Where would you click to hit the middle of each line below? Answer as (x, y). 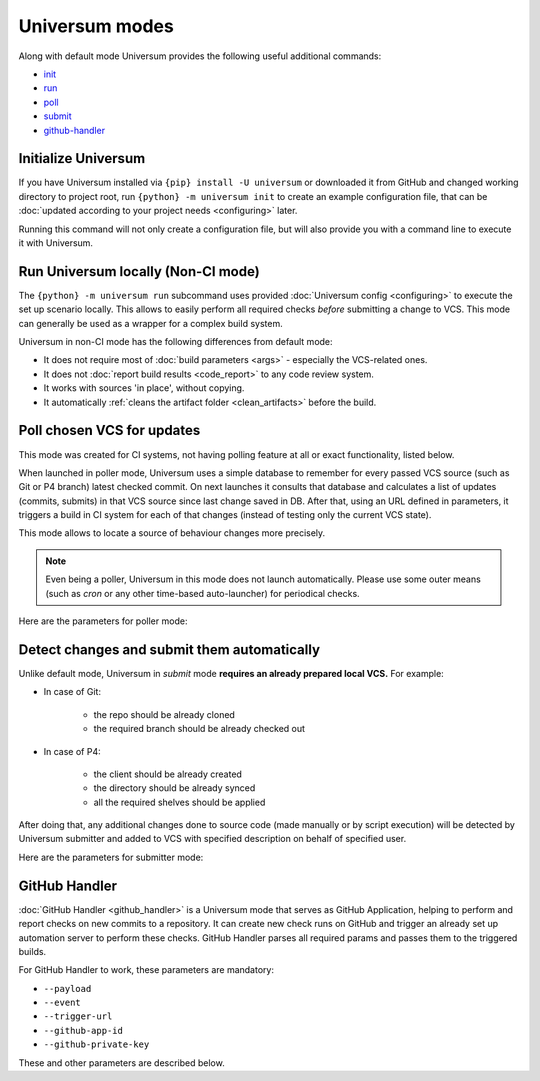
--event (62, 1003)
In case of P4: (72, 751)
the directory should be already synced (174, 788)
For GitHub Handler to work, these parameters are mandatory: (146, 970)
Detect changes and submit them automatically (169, 649)
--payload (67, 988)
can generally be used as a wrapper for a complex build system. (151, 323)
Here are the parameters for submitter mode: (111, 857)
